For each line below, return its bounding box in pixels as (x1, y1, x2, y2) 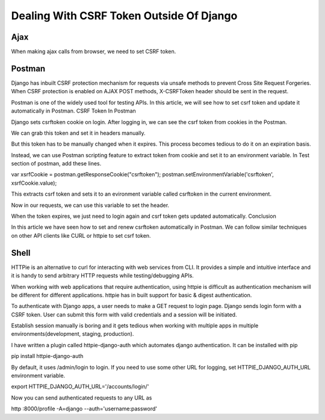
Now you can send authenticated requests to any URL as (11, 394, 152, 401)
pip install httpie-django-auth (11, 353, 84, 360)
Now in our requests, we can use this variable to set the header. (11, 202, 170, 209)
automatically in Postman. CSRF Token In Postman (11, 107, 137, 114)
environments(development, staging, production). (11, 330, 134, 338)
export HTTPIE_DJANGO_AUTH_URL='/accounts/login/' (11, 383, 149, 391)
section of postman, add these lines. (11, 160, 102, 167)
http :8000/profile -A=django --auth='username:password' (11, 405, 158, 412)
